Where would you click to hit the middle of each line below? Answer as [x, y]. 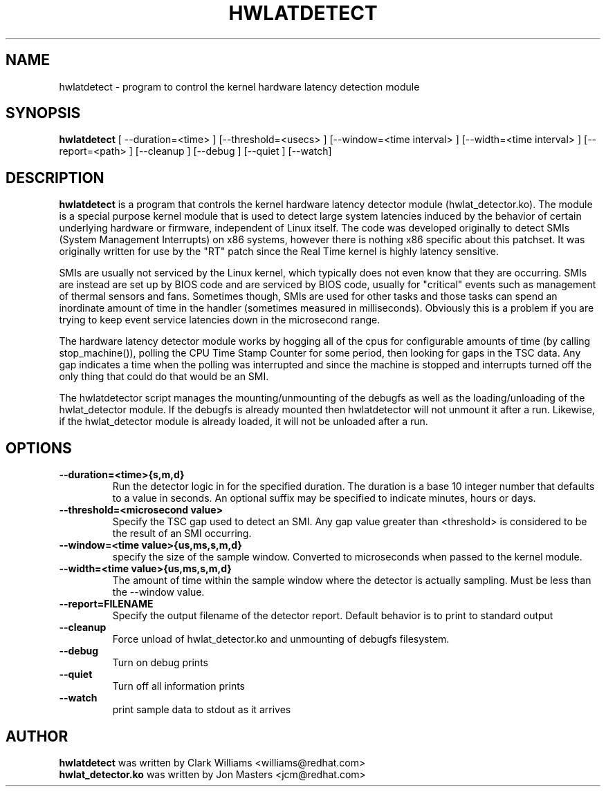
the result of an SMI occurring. [182, 534]
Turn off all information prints [178, 686]
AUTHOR [37, 736]
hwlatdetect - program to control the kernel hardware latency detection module [239, 86]
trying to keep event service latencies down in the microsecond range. [220, 320]
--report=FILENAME [106, 604]
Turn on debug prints [160, 663]
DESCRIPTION [55, 178]
